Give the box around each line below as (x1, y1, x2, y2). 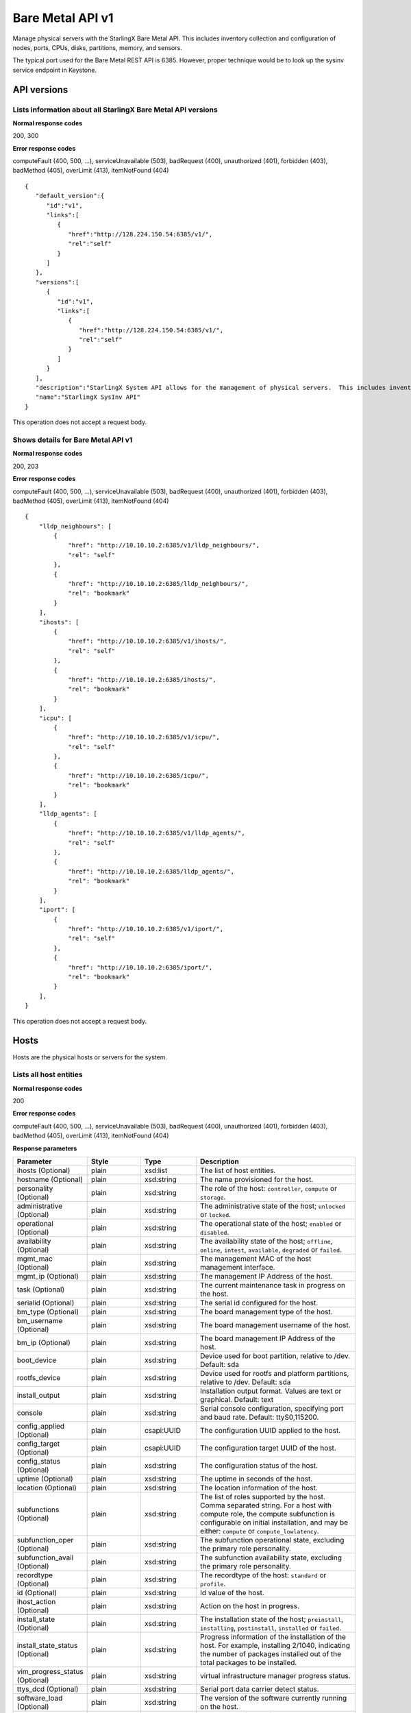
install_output (16, 1391, 60, 1400)
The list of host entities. (199, 1166, 276, 1175)
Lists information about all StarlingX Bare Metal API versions (12, 105, 219, 114)
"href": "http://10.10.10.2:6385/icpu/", (68, 772, 209, 779)
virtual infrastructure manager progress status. (199, 1671, 351, 1680)
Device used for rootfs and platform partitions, (199, 1369, 349, 1378)
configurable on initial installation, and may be (199, 1518, 349, 1527)
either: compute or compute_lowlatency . (199, 1527, 319, 1536)
